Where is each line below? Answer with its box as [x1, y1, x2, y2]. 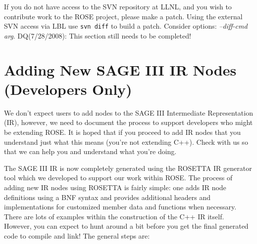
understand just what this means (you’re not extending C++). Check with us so [4, 136, 248, 147]
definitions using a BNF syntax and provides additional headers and [4, 192, 211, 202]
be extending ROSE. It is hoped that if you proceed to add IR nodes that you [4, 126, 241, 137]
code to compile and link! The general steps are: [4, 230, 150, 241]
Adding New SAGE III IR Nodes [4, 59, 237, 80]
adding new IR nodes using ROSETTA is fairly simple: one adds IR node [4, 182, 226, 192]
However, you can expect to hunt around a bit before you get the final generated [4, 221, 249, 231]
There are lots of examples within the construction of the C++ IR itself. [4, 211, 224, 221]
